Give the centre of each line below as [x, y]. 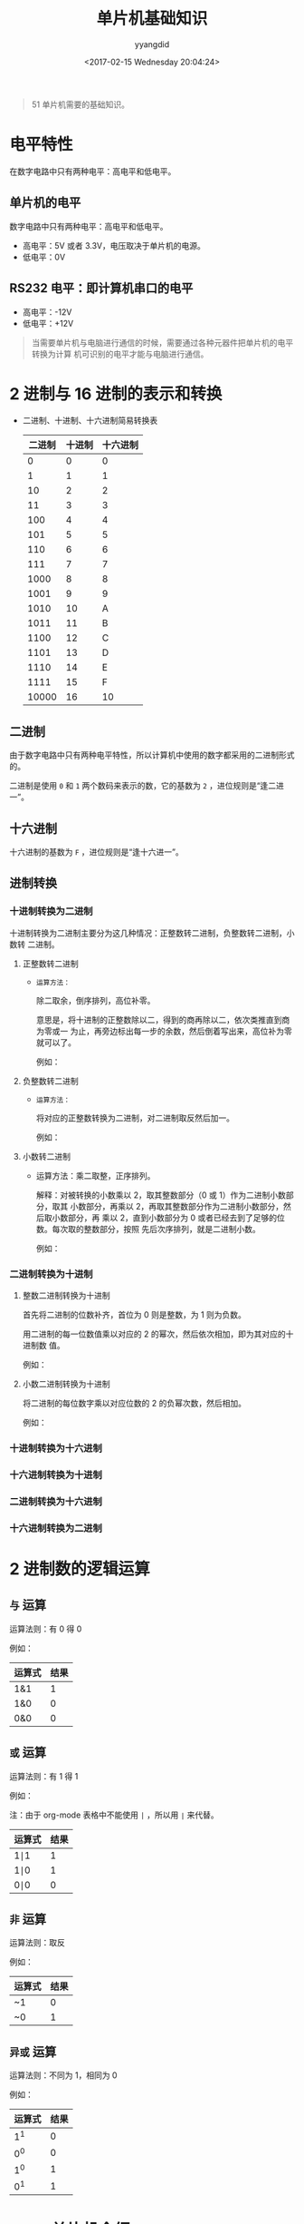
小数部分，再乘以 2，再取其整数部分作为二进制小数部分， [177, 1206]
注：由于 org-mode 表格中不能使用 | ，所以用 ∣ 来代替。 [114, 1815]
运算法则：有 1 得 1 [44, 1776]
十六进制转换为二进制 [56, 1528]
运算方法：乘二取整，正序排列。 [95, 1175]
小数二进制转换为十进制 [66, 1384]
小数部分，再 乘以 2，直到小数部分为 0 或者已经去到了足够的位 [168, 1218]
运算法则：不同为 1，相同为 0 [63, 2075]
